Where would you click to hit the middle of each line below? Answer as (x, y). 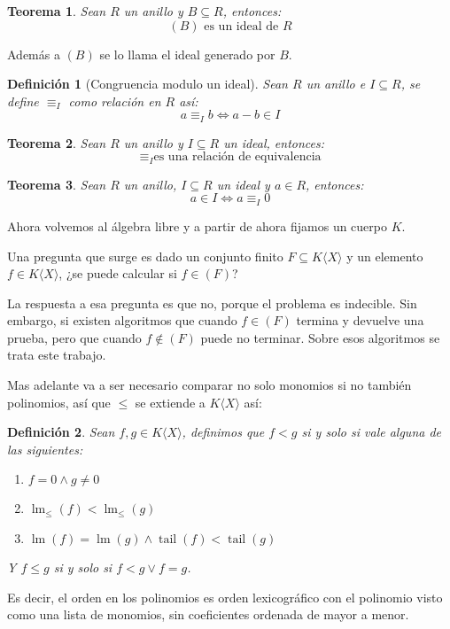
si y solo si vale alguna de (372, 432)
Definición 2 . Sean (61, 432)
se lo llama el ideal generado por (187, 54)
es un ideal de (241, 26)
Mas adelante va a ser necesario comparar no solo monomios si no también (209, 385)
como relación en (115, 101)
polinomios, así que (59, 402)
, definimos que (223, 432)
